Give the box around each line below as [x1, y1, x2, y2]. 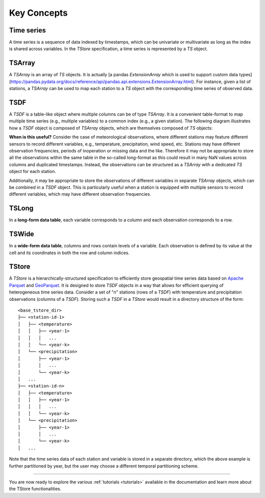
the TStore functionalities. [9, 486, 61, 492]
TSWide [9, 230, 34, 238]
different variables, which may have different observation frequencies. [9, 191, 152, 197]
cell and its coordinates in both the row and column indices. [9, 250, 130, 256]
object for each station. [9, 169, 56, 175]
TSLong [9, 204, 34, 212]
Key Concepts [9, 7, 68, 18]
